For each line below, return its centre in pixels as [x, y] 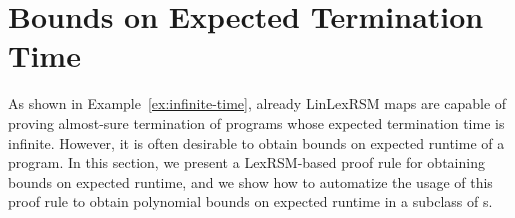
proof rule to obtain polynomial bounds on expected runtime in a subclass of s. [250, 201]
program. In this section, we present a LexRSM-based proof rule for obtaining [246, 162]
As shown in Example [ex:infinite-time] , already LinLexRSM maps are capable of [257, 103]
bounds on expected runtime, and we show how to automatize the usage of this [250, 181]
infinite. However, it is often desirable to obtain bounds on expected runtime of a [256, 142]
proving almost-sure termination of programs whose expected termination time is [256, 122]
